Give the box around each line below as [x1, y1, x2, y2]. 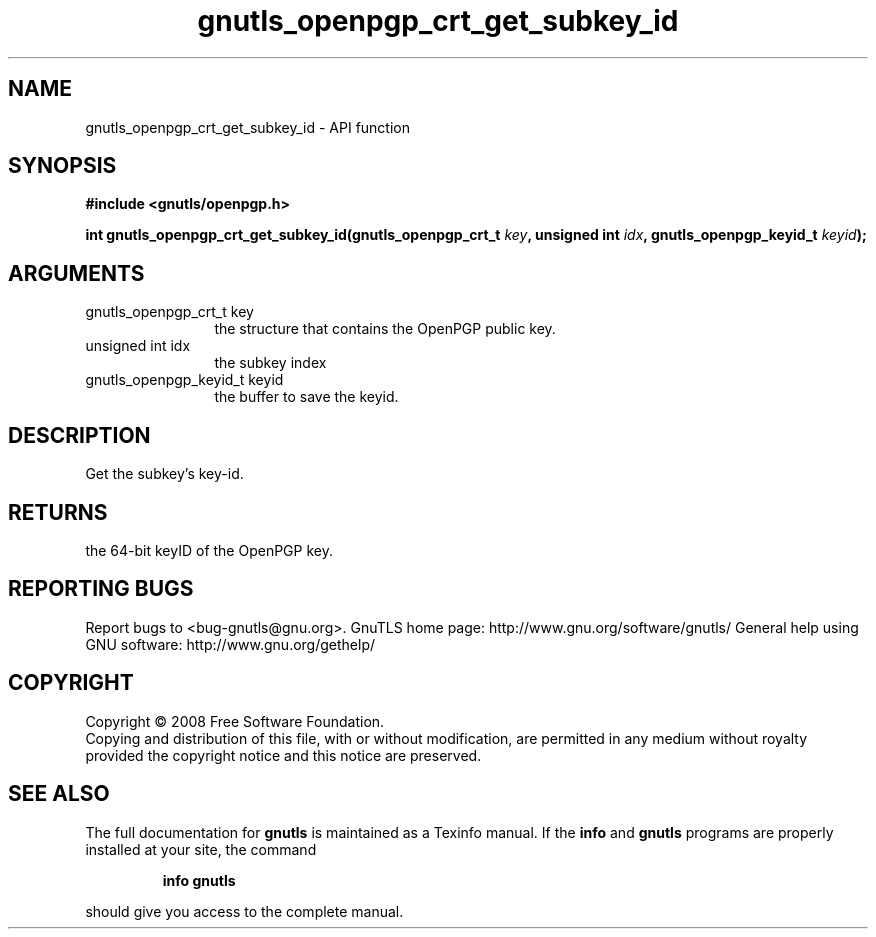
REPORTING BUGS [8, 576, 194, 602]
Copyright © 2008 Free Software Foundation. [85, 712, 385, 730]
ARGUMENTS [8, 260, 145, 286]
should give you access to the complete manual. [85, 902, 404, 920]
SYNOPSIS [8, 153, 117, 179]
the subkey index [214, 354, 327, 372]
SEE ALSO [8, 781, 110, 807]
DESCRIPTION [8, 422, 151, 448]
